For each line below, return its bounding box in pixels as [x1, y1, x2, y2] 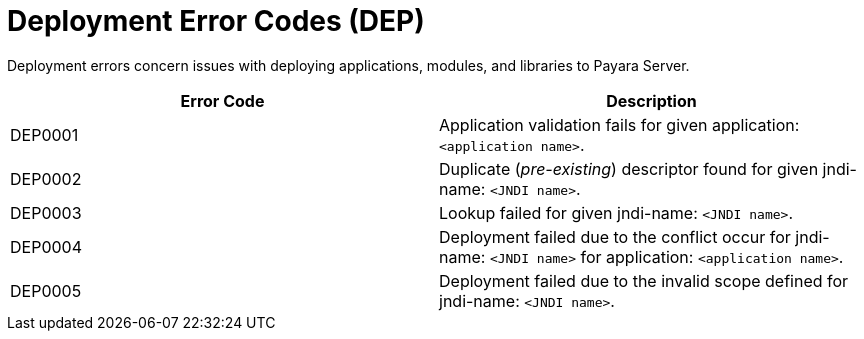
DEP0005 [10, 280, 82, 301]
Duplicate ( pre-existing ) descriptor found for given [439, 158, 819, 179]
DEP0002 [10, 168, 82, 189]
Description [606, 90, 697, 111]
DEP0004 [10, 236, 82, 257]
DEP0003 [10, 202, 82, 223]
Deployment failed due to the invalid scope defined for [439, 270, 849, 291]
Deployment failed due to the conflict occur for [439, 226, 791, 247]
